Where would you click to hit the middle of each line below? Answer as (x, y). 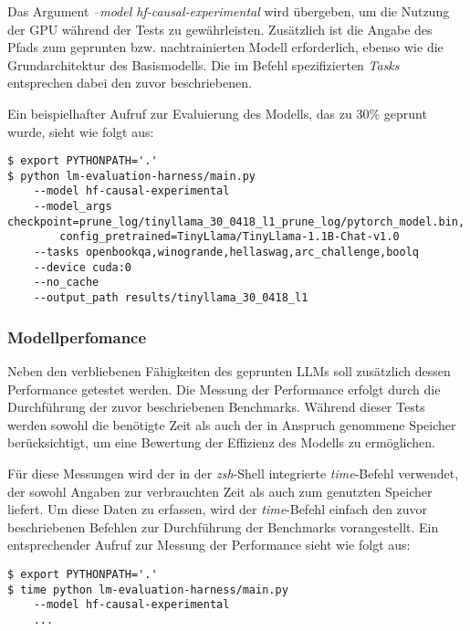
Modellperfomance (77, 337)
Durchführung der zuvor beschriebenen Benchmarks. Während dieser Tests (216, 407)
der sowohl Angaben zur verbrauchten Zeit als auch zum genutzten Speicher (220, 491)
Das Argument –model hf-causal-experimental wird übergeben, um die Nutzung (229, 11)
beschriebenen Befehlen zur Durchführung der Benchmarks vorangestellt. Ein (223, 526)
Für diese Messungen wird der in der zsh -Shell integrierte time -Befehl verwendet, (233, 473)
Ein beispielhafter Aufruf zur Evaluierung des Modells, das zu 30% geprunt (217, 113)
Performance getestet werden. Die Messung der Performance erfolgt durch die (224, 389)
